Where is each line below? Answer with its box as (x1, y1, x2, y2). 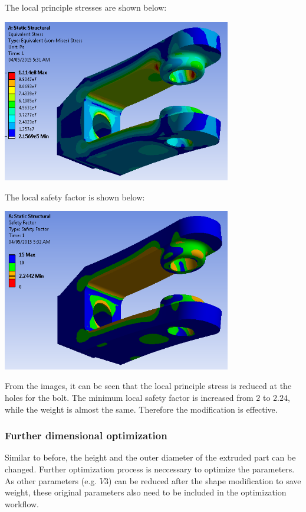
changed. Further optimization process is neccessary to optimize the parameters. (5, 463, 295, 475)
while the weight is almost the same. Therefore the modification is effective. (5, 403, 278, 415)
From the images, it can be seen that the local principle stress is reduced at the (5, 380, 292, 392)
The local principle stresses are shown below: (5, 1, 167, 13)
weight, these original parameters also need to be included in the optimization (5, 486, 287, 498)
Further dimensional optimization (5, 428, 167, 443)
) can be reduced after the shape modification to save (108, 474, 301, 487)
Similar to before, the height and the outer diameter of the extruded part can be (5, 451, 296, 464)
